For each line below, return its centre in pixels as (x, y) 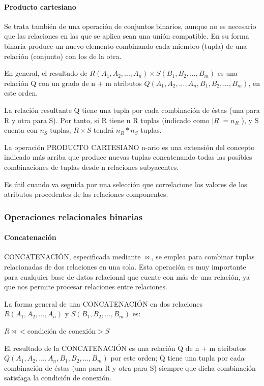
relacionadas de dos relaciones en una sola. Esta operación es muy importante (125, 266)
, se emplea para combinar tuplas (203, 257)
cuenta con (21, 130)
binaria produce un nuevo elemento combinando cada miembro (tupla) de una (126, 46)
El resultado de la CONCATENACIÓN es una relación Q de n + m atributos (125, 348)
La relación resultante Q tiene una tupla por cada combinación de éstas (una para (132, 110)
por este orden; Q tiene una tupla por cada (178, 358)
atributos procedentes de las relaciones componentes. (86, 194)
